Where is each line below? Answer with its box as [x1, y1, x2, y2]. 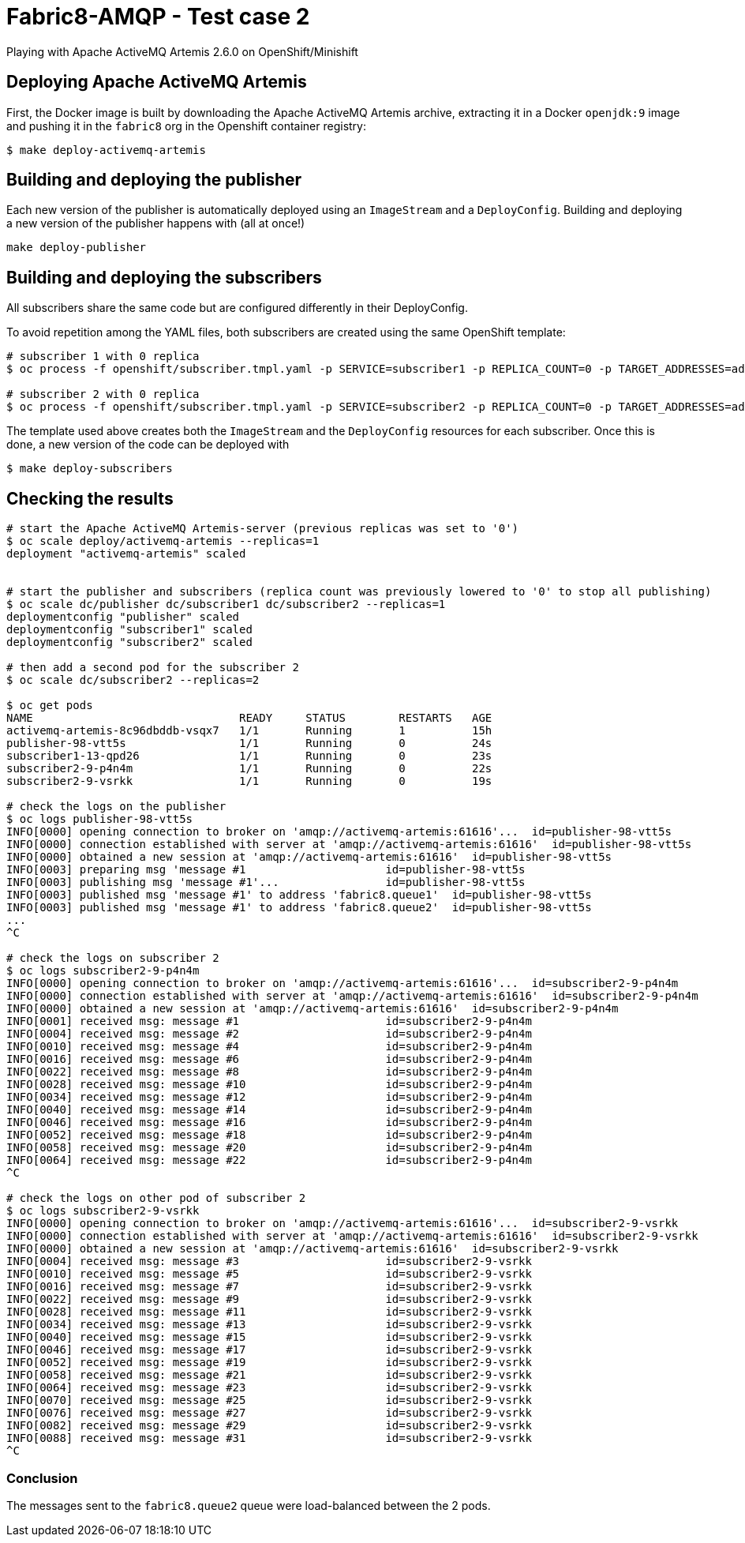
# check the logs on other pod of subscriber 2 [6, 1192, 306, 1205]
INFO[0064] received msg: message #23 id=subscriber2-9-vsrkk [6, 1381, 532, 1395]
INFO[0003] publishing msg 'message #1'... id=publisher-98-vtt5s [6, 876, 526, 889]
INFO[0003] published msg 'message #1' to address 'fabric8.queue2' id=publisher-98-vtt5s [6, 901, 592, 914]
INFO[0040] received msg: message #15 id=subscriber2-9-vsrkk [6, 1331, 532, 1344]
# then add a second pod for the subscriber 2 [6, 661, 299, 674]
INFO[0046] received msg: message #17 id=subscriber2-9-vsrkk [6, 1343, 532, 1357]
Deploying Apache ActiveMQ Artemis [6, 72, 307, 92]
